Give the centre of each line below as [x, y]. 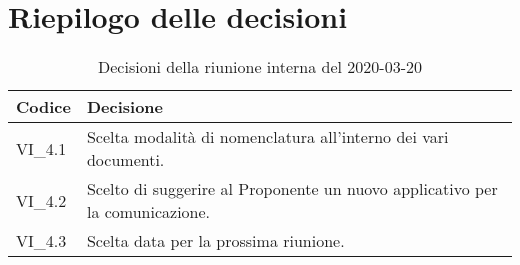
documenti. [125, 160]
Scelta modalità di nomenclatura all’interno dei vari [267, 137]
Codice [43, 107]
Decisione [125, 107]
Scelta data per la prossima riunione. [215, 241]
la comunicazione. [148, 212]
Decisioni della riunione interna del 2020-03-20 [260, 67]
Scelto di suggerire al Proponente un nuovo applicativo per [292, 189]
